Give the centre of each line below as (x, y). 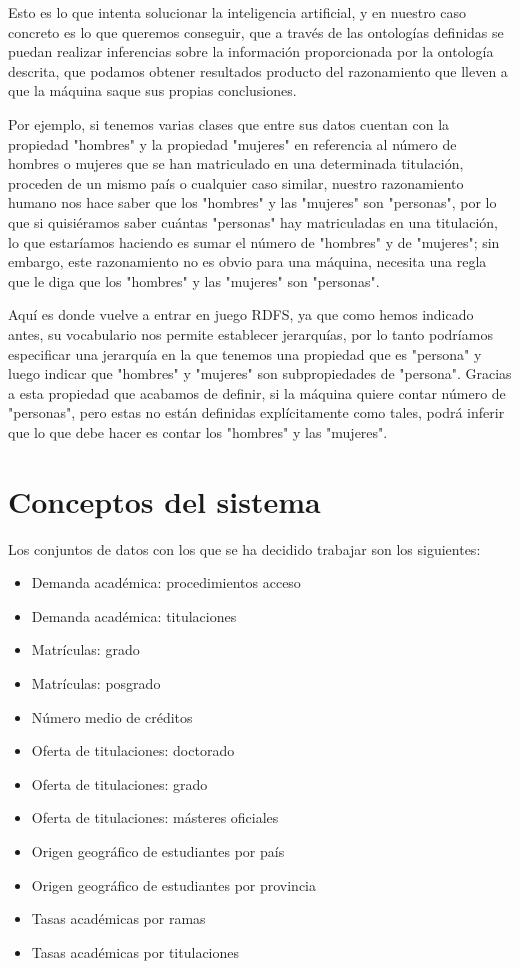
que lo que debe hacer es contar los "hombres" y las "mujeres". (198, 431)
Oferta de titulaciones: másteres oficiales (155, 817)
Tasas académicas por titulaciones (135, 951)
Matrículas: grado (85, 649)
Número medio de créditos (112, 716)
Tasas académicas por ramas (118, 918)
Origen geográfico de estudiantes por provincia (174, 884)
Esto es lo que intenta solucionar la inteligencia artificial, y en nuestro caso (237, 12)
